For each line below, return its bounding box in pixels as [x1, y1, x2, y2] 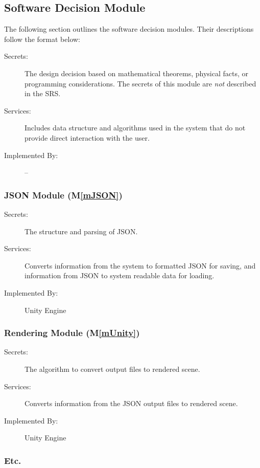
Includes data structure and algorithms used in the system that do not [25, 122, 246, 133]
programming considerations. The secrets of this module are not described [25, 78, 256, 88]
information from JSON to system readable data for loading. [25, 270, 215, 281]
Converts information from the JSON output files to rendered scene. [25, 398, 238, 409]
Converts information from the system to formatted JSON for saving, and [25, 260, 256, 271]
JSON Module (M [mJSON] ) [4, 188, 123, 201]
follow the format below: [4, 33, 80, 44]
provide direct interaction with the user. [25, 132, 150, 143]
